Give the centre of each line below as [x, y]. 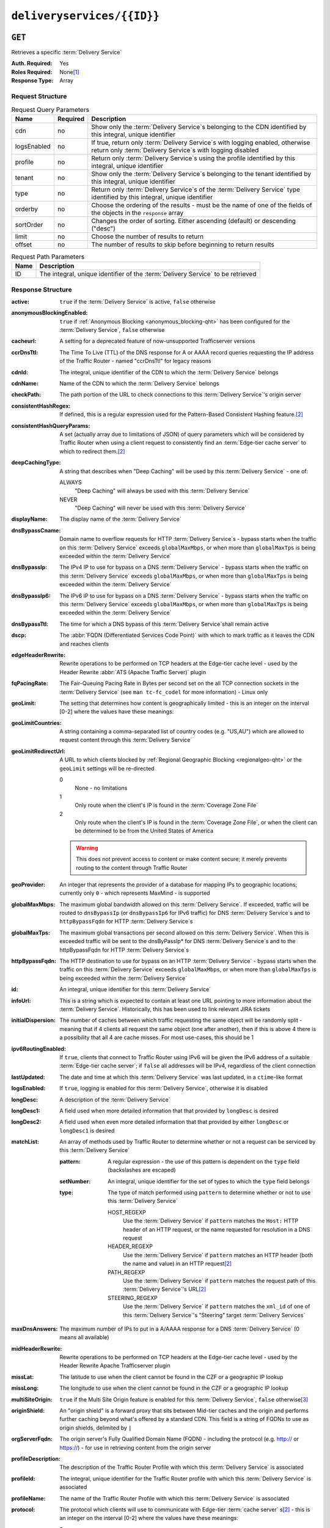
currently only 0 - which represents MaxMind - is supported [135, 893]
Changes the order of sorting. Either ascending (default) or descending [194, 221]
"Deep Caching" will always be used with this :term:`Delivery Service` [162, 491]
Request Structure [39, 96]
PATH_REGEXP [127, 1272]
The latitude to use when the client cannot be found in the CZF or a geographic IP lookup [171, 1377]
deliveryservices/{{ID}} [86, 16]
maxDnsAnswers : [35, 1329]
